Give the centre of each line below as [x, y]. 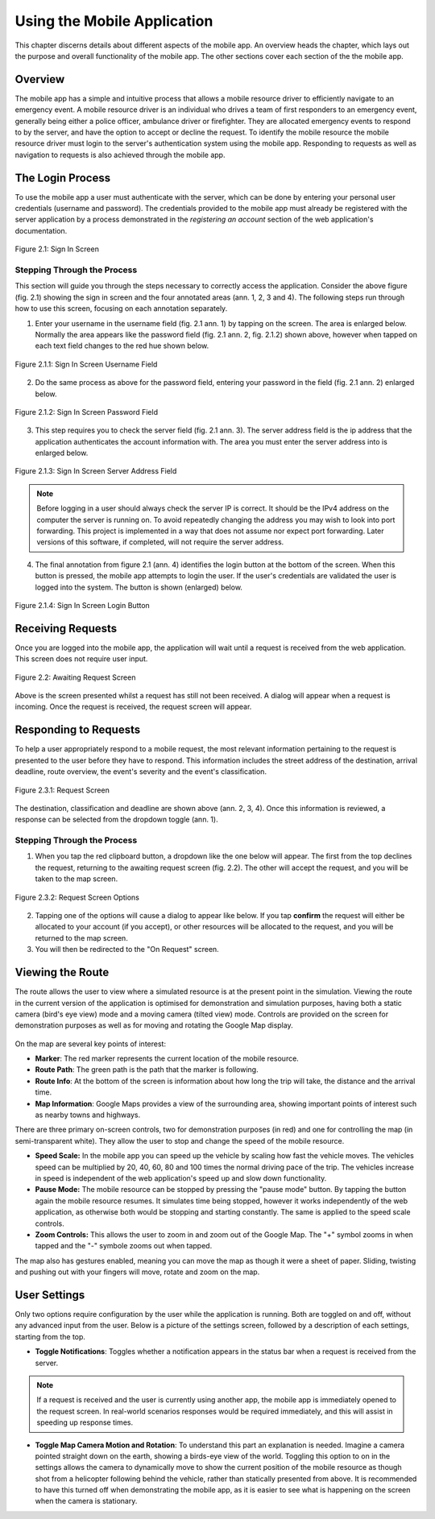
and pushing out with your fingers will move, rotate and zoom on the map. [137, 1272]
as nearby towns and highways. [88, 1115]
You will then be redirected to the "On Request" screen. [127, 950]
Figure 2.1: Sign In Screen [57, 249]
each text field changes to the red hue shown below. [122, 346]
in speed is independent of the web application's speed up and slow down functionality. [181, 1178]
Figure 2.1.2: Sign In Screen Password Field [87, 412]
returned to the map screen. [81, 937]
